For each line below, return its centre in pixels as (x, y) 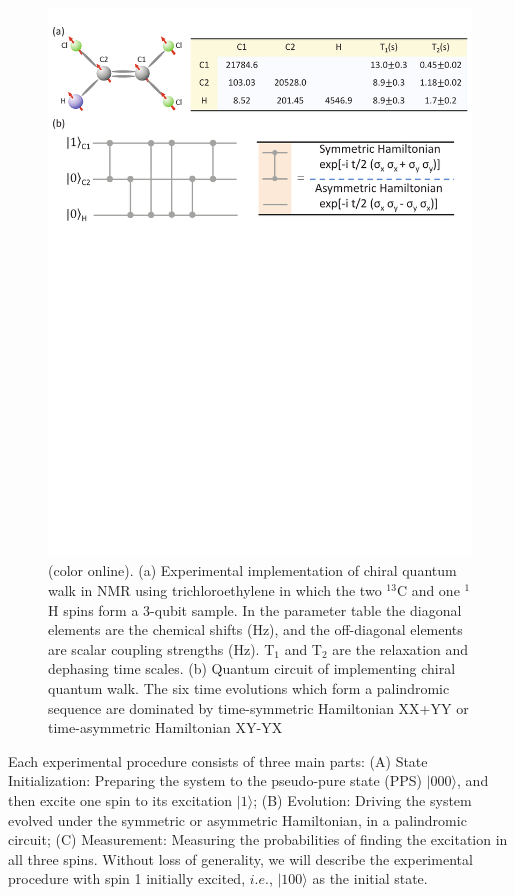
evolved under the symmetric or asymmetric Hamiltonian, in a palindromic (237, 819)
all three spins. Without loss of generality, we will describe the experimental (240, 858)
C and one (428, 590)
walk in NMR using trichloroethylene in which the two (215, 590)
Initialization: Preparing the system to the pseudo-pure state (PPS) (215, 780)
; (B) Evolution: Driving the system (362, 800)
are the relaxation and (400, 648)
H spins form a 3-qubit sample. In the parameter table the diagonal (255, 609)
